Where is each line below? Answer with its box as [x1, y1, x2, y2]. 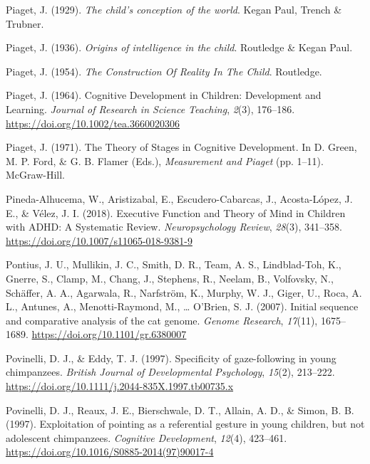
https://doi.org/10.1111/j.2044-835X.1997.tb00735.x [6, 379, 234, 394]
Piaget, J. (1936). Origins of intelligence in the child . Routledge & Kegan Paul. [6, 40, 353, 55]
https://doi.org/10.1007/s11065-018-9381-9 [6, 233, 192, 248]
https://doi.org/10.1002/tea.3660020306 [6, 115, 180, 130]
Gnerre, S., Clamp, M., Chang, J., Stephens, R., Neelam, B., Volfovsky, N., [6, 270, 334, 285]
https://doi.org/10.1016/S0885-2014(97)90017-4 [6, 444, 214, 459]
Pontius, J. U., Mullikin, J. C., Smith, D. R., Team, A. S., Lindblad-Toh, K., [6, 257, 341, 272]
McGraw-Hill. [6, 167, 65, 182]
